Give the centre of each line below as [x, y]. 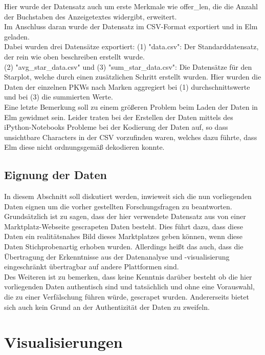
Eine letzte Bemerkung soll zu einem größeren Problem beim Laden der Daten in [131, 106]
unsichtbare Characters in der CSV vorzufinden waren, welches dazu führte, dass [131, 137]
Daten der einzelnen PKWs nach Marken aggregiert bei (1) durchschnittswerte [127, 86]
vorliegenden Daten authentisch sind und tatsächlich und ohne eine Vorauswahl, [129, 287]
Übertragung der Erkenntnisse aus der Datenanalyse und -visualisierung [117, 256]
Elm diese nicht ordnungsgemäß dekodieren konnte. [84, 147]
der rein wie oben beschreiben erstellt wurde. [74, 56]
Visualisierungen [63, 342]
